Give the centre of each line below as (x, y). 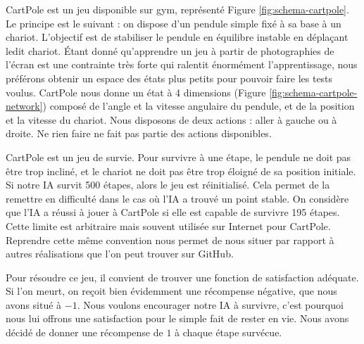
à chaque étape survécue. (228, 332)
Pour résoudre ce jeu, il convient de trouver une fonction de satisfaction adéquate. (182, 277)
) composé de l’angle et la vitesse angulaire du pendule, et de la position (199, 106)
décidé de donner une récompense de (84, 332)
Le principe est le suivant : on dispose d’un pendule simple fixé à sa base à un (174, 23)
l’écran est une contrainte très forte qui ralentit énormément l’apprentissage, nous (182, 64)
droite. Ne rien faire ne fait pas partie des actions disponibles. (139, 133)
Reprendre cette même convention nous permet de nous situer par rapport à (170, 240)
